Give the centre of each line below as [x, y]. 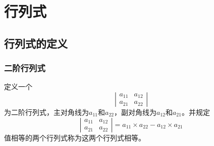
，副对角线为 [135, 112]
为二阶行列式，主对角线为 [46, 112]
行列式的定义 [36, 43]
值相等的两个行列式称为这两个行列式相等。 [75, 137]
